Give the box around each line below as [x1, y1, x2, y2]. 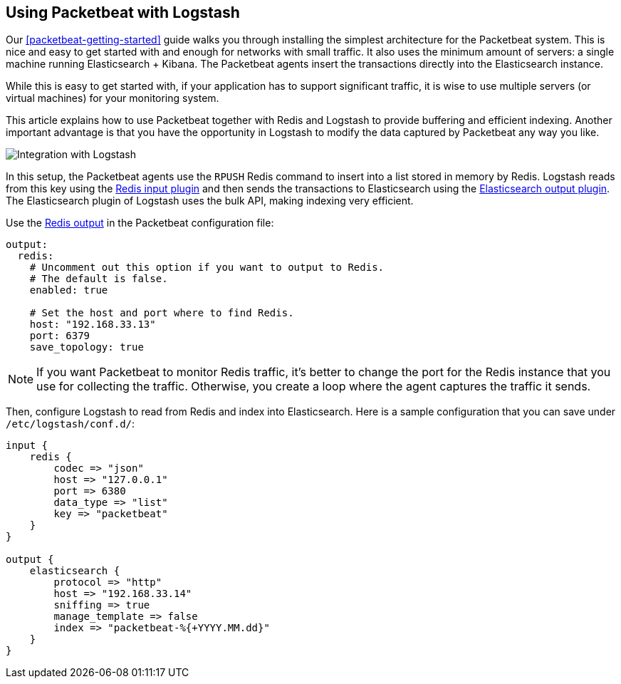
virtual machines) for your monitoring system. [6, 92, 219, 105]
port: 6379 [29, 330, 90, 342]
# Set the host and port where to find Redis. [29, 307, 294, 319]
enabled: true [29, 284, 108, 296]
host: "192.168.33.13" [29, 318, 156, 331]
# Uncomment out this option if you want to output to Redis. [29, 261, 385, 274]
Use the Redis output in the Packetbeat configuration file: [6, 217, 274, 229]
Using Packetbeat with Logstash [6, 4, 240, 21]
